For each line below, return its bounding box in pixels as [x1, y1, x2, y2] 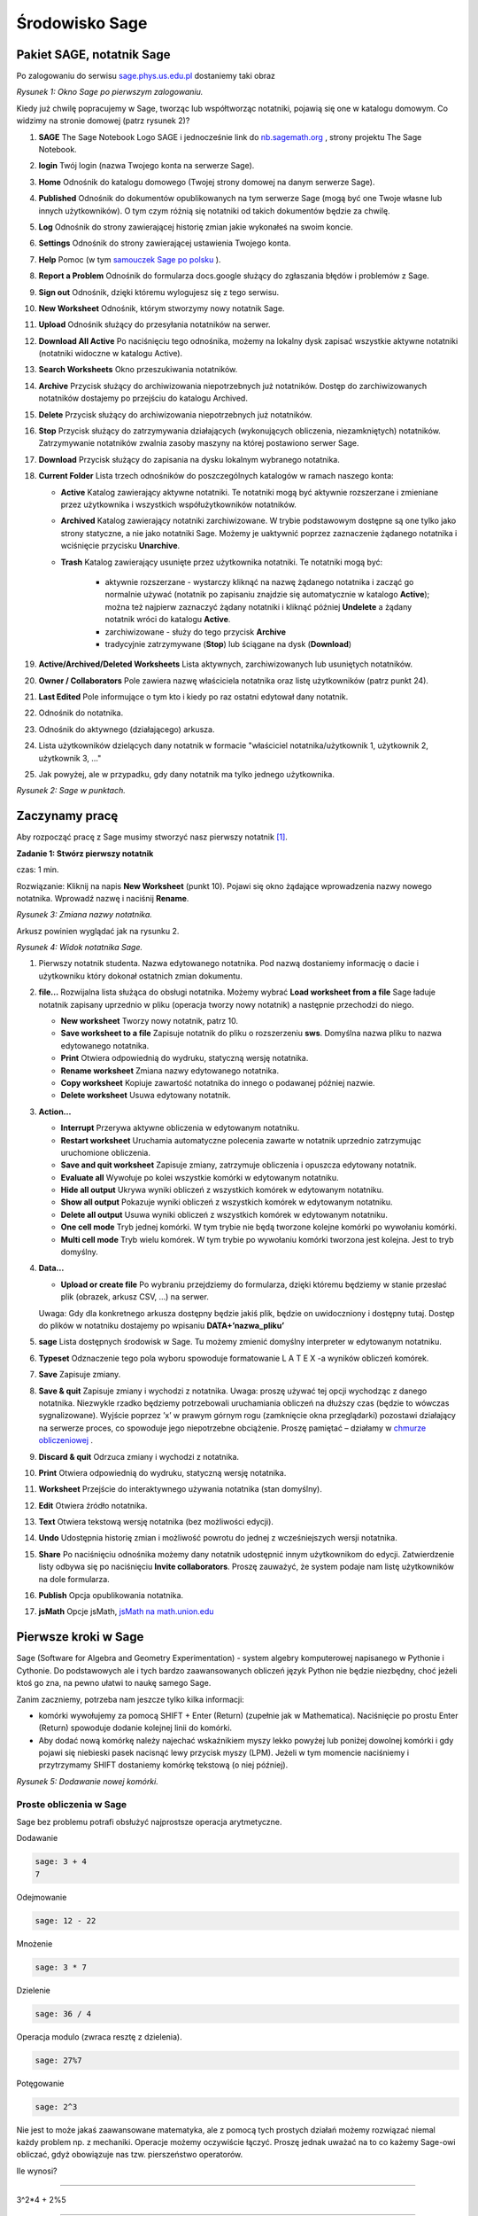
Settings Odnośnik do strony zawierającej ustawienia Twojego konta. [38, 238, 291, 248]
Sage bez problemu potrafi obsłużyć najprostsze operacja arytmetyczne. [16, 1816, 282, 1827]
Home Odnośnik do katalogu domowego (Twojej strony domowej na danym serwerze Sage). [38, 176, 375, 187]
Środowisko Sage [16, 13, 148, 33]
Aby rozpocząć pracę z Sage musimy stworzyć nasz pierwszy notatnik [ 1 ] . [16, 831, 288, 842]
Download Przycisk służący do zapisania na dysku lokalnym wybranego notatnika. [38, 454, 340, 464]
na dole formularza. [38, 1573, 110, 1584]
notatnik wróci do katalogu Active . [104, 614, 231, 625]
